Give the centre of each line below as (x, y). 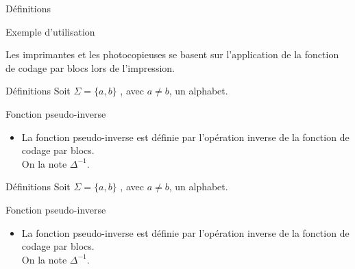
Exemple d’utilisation (50, 31)
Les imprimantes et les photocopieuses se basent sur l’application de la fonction (172, 54)
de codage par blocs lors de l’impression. (90, 67)
